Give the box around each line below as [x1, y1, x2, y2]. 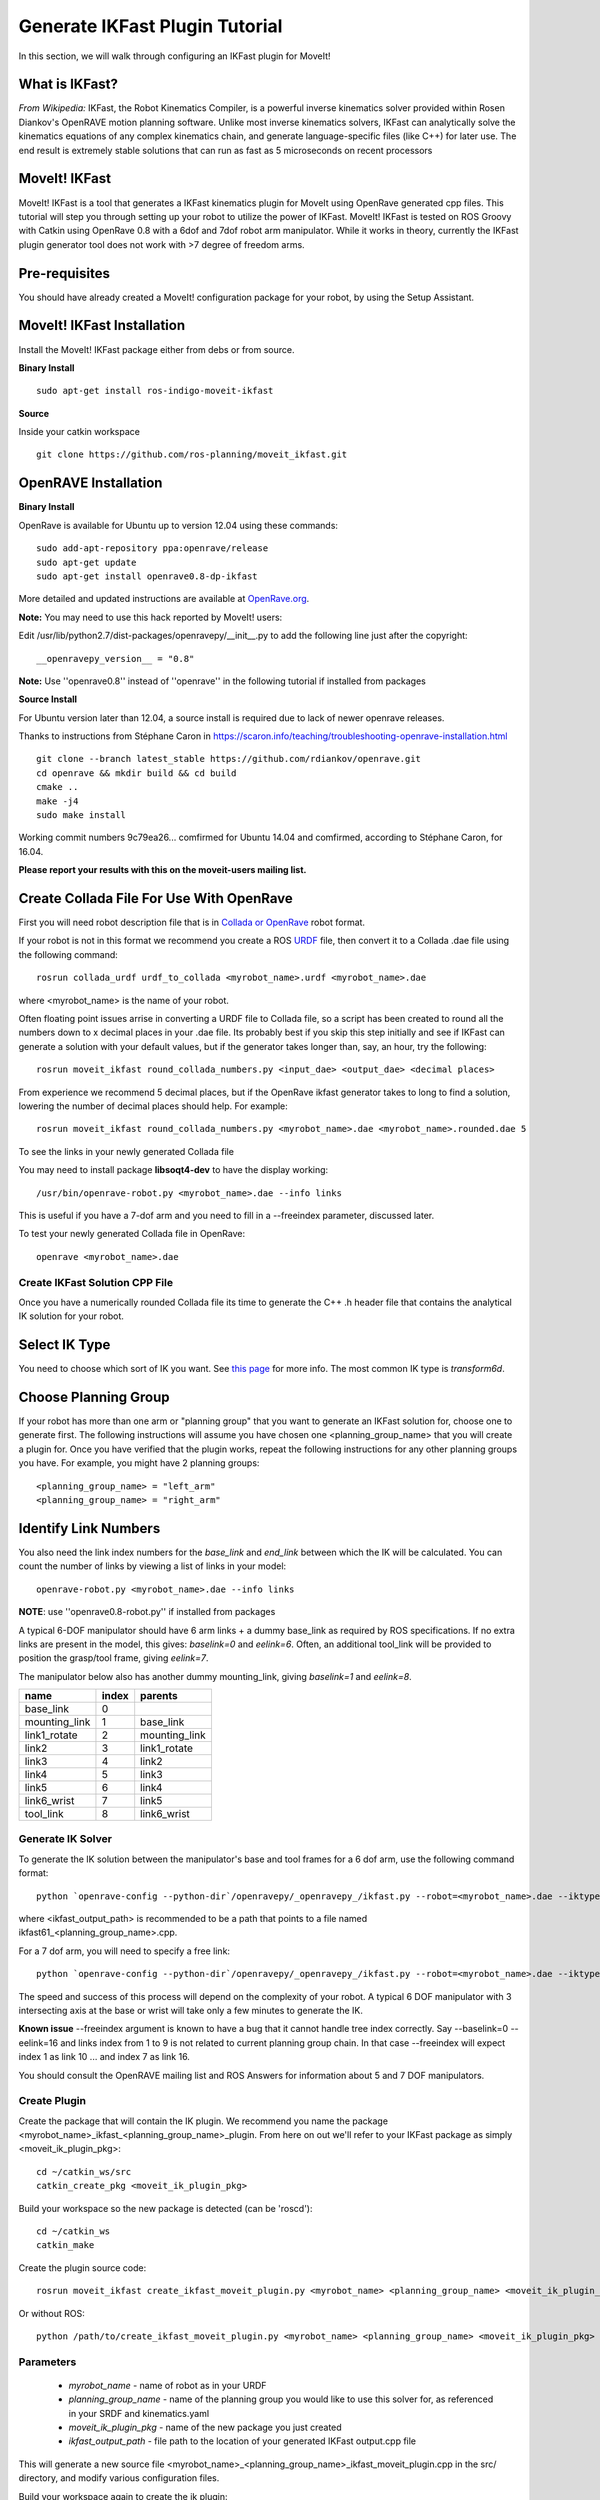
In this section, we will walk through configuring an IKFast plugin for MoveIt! [18, 50, 331, 62]
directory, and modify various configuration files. [18, 2472, 220, 2484]
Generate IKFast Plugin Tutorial [18, 15, 283, 37]
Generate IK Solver [18, 1832, 112, 1846]
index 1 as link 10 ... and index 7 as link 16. [18, 2051, 190, 2063]
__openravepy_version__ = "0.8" [36, 653, 195, 664]
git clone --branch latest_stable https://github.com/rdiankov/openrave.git [36, 753, 422, 765]
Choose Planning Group [18, 1388, 170, 1405]
